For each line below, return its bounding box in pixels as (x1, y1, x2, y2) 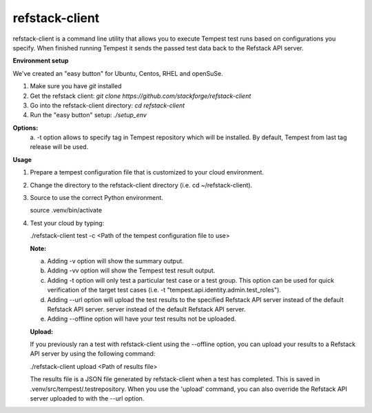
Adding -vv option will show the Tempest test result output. (47, 266, 216, 275)
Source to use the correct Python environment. (30, 194, 163, 202)
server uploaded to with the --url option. (30, 394, 145, 403)
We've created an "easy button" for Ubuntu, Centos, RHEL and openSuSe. (12, 69, 223, 77)
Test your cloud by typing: (30, 219, 105, 227)
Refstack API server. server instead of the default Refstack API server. (47, 305, 246, 313)
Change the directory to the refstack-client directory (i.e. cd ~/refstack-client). (30, 181, 253, 189)
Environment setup (12, 57, 69, 65)
